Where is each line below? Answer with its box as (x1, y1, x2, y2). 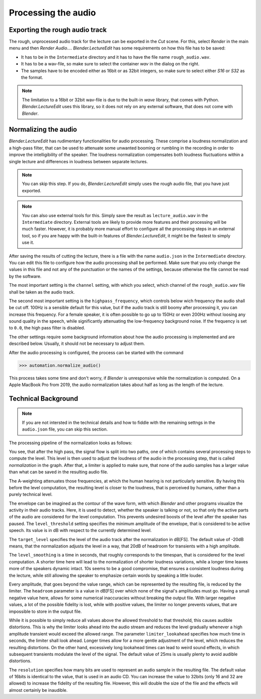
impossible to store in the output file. (9, 608, 82, 614)
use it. (22, 240, 34, 246)
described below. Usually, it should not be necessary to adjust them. (9, 341, 145, 346)
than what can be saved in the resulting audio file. (9, 469, 108, 475)
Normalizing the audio (9, 125, 77, 134)
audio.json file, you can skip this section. (22, 426, 108, 432)
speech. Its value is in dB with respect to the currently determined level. (9, 528, 152, 533)
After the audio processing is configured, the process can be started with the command (9, 349, 184, 356)
